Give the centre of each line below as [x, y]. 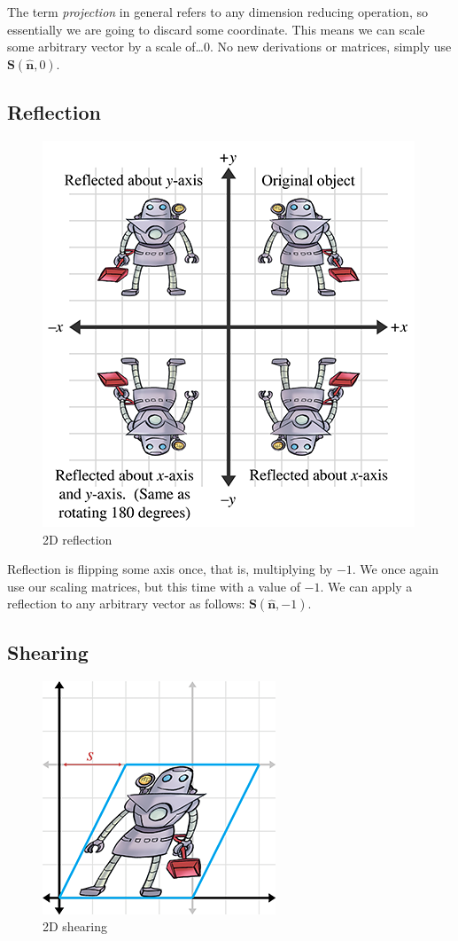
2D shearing [75, 926]
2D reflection [78, 539]
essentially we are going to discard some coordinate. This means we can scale [216, 29]
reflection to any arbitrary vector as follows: [126, 604]
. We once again [396, 569]
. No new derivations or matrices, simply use [331, 47]
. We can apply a [366, 586]
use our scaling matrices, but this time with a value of [154, 586]
